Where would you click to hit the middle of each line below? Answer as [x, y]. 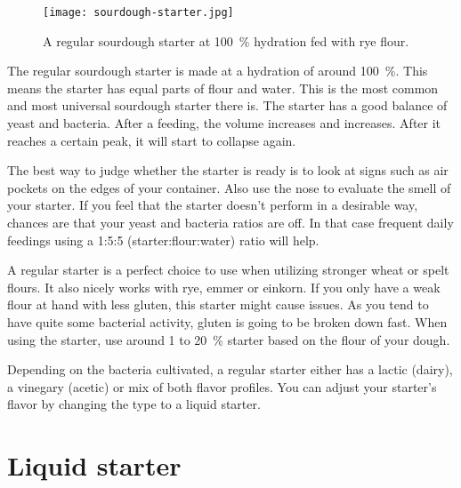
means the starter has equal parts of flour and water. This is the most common [223, 88]
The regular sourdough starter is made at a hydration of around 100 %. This [218, 71]
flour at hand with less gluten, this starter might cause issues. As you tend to [218, 304]
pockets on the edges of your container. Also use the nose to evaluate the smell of [229, 187]
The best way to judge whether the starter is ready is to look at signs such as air [228, 170]
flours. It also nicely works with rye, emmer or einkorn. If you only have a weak [224, 287]
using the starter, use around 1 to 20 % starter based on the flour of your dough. [229, 339]
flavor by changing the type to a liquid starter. [134, 404]
